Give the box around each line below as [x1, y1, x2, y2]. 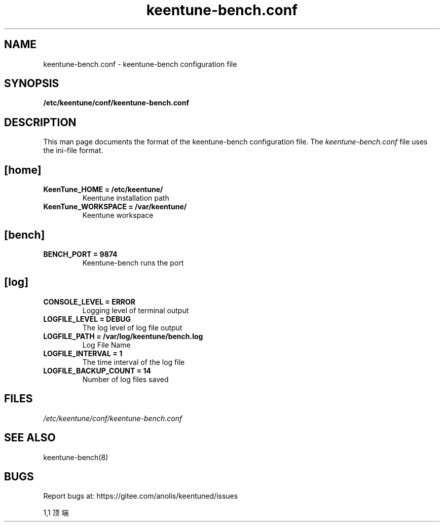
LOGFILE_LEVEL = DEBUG [43, 314, 131, 323]
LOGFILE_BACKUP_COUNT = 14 [43, 366, 151, 375]
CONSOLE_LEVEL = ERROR [43, 297, 136, 306]
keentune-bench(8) [43, 453, 108, 462]
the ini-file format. [43, 146, 103, 155]
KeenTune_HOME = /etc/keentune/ [43, 185, 163, 194]
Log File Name [82, 340, 131, 349]
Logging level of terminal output [82, 306, 189, 315]
